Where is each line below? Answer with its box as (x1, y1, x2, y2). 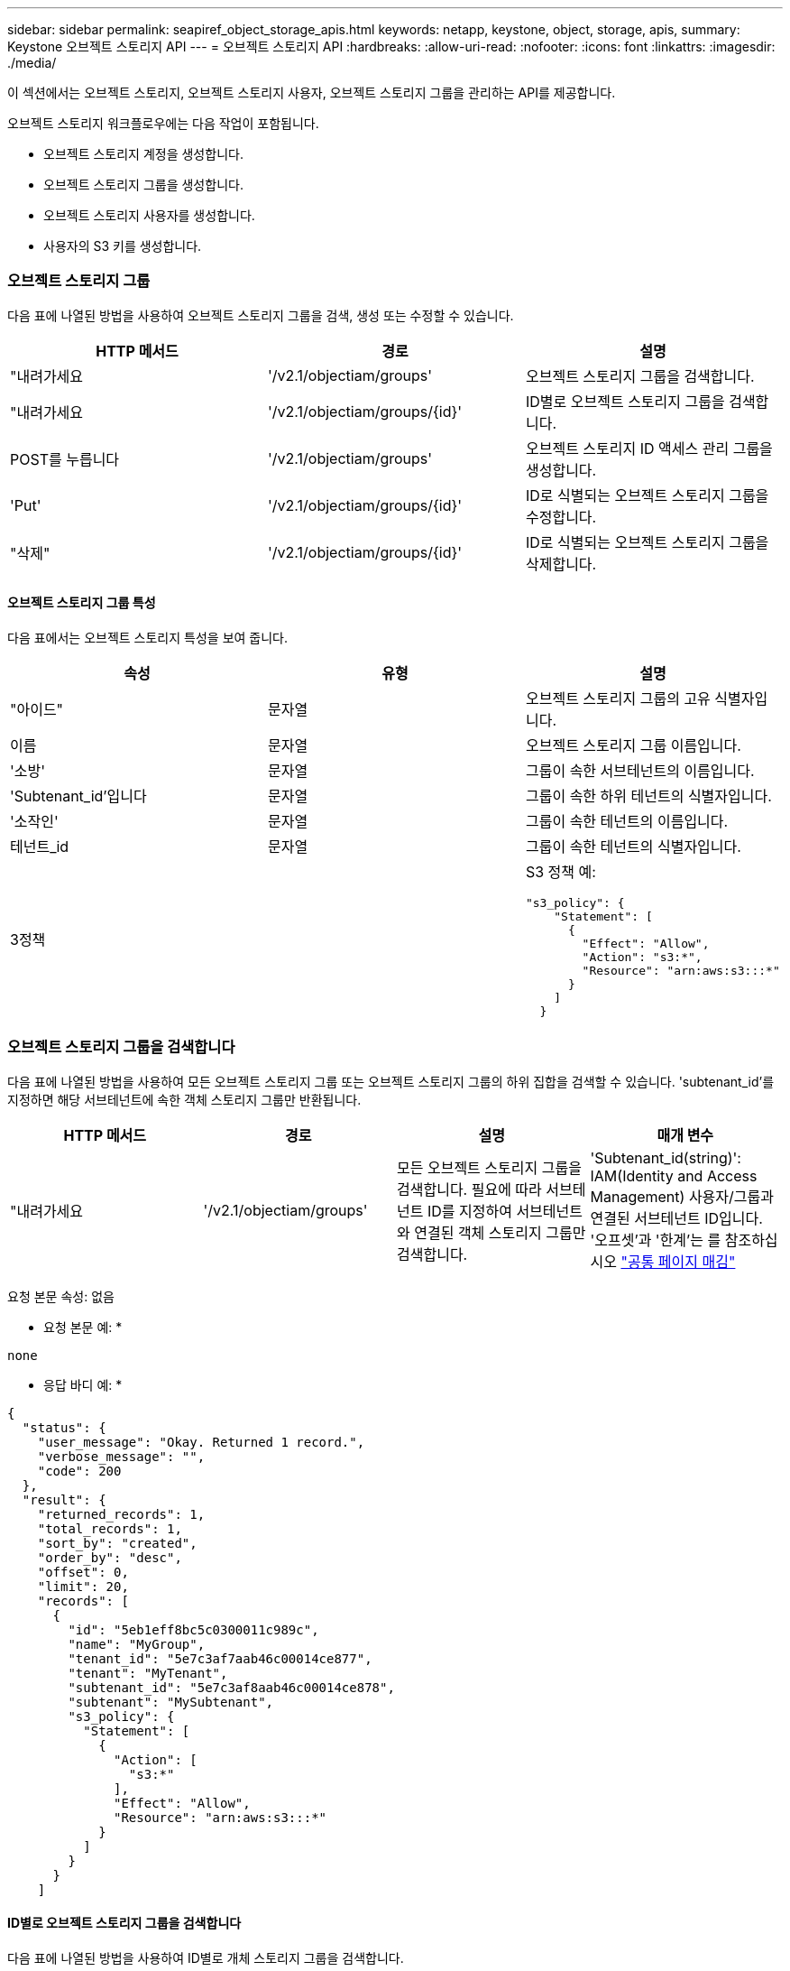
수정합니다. (525, 507, 597, 526)
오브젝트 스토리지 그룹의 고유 (525, 689, 711, 708)
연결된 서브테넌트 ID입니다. (590, 1208, 763, 1227)
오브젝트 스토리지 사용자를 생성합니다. (43, 208, 255, 223)
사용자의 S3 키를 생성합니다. (43, 238, 202, 254)
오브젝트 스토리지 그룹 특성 (7, 595, 156, 611)
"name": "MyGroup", (68, 1636, 206, 1652)
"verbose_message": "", (37, 1448, 206, 1464)
